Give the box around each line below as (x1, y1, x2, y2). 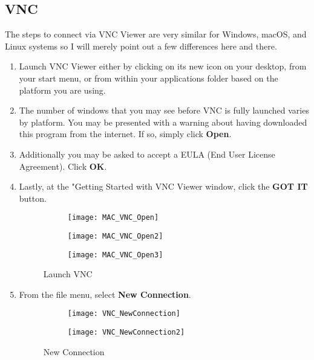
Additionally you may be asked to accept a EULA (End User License (19, 147, 275, 160)
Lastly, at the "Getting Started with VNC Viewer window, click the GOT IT (19, 180, 308, 193)
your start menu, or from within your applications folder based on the (19, 71, 278, 84)
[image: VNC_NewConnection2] (67, 328, 185, 337)
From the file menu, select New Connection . (19, 288, 191, 300)
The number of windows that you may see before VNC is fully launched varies (19, 104, 309, 117)
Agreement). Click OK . (19, 159, 107, 172)
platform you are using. (19, 83, 106, 96)
